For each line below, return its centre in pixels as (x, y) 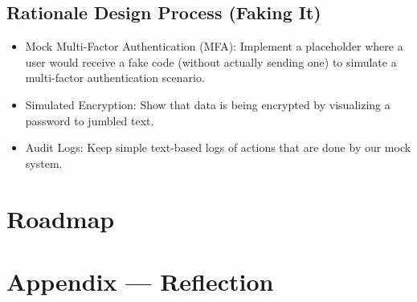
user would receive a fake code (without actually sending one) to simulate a (211, 61)
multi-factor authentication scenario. (115, 78)
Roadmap (61, 218)
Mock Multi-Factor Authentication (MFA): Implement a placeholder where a (214, 46)
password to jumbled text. (90, 120)
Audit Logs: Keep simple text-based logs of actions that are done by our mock (218, 147)
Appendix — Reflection (140, 281)
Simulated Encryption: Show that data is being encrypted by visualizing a (208, 104)
